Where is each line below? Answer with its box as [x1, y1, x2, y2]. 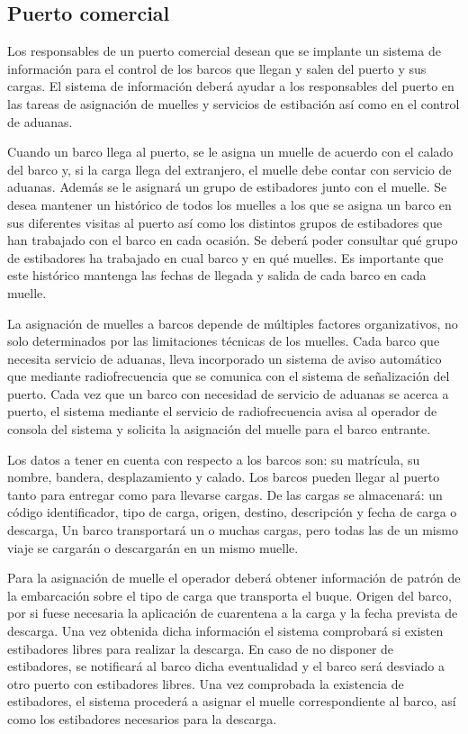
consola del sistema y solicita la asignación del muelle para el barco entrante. [7, 420, 431, 439]
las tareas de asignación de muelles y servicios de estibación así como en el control [7, 94, 460, 113]
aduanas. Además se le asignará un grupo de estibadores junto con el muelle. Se [7, 177, 447, 196]
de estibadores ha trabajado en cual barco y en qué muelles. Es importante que [7, 248, 444, 267]
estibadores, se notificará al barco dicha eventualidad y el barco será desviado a [7, 657, 445, 675]
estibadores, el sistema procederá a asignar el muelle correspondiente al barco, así [7, 692, 456, 711]
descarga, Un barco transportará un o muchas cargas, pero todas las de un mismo [7, 521, 458, 539]
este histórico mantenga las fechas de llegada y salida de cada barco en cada [7, 266, 427, 285]
